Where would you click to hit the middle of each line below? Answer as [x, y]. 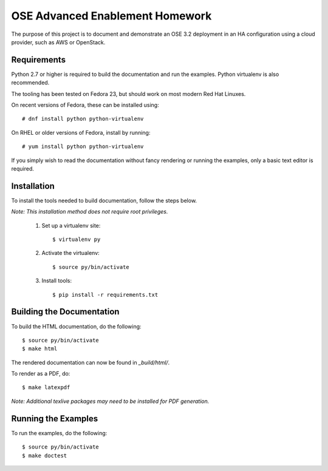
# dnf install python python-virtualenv [83, 119]
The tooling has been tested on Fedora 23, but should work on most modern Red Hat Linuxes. [128, 93]
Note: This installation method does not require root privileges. [90, 212]
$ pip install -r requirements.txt [105, 295]
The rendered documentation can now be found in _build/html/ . [91, 362]
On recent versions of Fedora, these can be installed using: [85, 105]
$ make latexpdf [46, 388]
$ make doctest [45, 456]
